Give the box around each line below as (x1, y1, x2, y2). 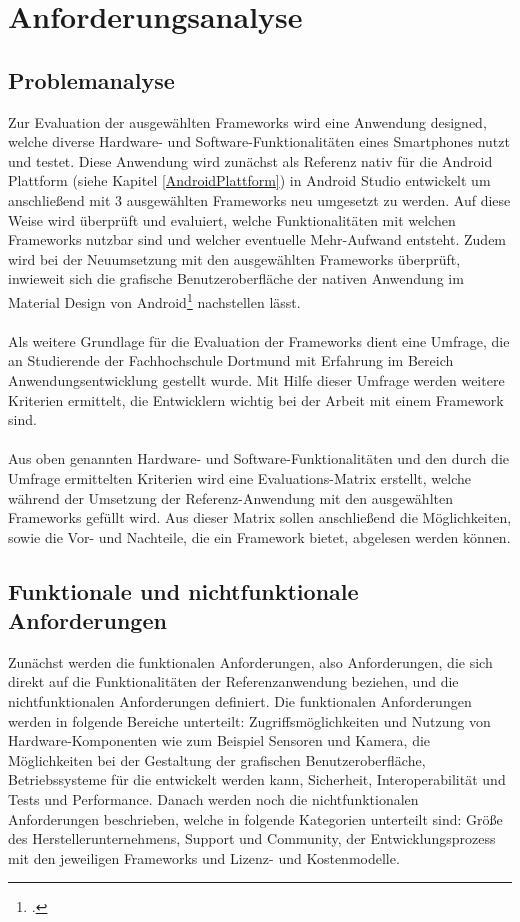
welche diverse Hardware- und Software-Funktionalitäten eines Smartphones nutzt (8, 131, 510, 152)
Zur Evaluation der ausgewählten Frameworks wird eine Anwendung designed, (8, 111, 487, 132)
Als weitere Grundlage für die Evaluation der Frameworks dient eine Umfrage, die (8, 330, 510, 351)
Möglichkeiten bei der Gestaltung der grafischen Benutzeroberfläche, (8, 749, 426, 770)
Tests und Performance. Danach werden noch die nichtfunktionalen (8, 789, 419, 810)
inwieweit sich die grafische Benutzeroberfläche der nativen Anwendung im (8, 268, 464, 289)
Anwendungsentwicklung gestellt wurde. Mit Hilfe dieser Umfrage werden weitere (8, 369, 505, 390)
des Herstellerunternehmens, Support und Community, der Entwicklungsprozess (8, 828, 496, 849)
